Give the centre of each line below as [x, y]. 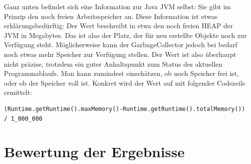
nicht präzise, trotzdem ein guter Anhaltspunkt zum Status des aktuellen [113, 64]
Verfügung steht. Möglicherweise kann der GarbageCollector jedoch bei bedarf [121, 45]
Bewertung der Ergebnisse [94, 152]
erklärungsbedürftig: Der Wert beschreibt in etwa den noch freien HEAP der [118, 26]
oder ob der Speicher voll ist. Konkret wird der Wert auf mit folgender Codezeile [125, 82]
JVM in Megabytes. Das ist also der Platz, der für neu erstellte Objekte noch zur [125, 35]
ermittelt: [18, 92]
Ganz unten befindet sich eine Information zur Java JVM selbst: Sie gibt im [117, 6]
